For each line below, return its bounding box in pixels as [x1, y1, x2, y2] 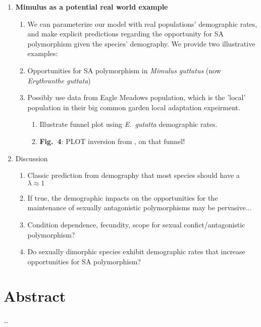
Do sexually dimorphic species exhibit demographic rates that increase [27, 246, 245, 257]
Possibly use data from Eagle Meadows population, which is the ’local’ [27, 92, 246, 103]
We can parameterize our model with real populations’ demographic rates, [27, 18, 257, 29]
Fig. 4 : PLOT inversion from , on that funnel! [39, 135, 185, 146]
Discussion [15, 153, 48, 163]
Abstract [4, 286, 66, 306]
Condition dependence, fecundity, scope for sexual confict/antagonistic [27, 219, 245, 229]
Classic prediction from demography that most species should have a [27, 170, 240, 180]
